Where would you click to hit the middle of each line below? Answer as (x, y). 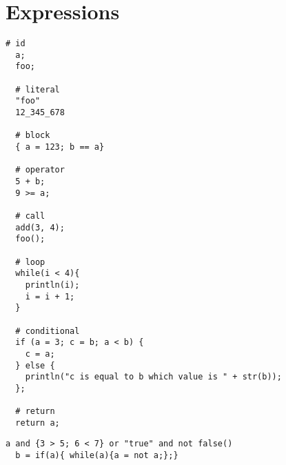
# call (30, 216)
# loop (30, 262)
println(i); (52, 285)
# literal (38, 89)
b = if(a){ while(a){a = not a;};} (97, 456)
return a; (38, 423)
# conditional (48, 331)
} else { (35, 365)
